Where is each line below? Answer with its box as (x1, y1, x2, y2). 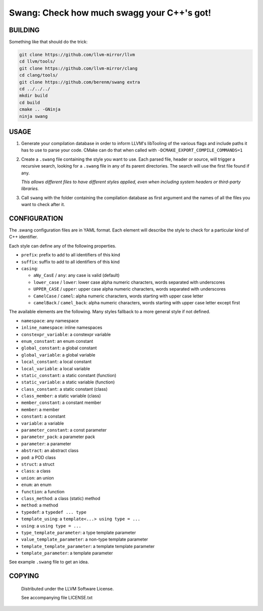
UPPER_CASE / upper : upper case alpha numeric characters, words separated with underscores (33, 286, 226, 292)
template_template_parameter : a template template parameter (21, 543, 155, 549)
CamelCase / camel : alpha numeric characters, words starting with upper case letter (33, 293, 204, 299)
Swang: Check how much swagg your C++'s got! (9, 7, 211, 18)
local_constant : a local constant (21, 359, 92, 365)
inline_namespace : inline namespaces (21, 325, 102, 331)
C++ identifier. (9, 234, 38, 240)
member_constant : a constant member (21, 400, 102, 405)
